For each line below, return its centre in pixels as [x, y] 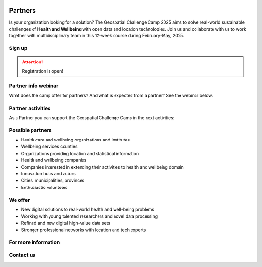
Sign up [18, 48]
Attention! [33, 62]
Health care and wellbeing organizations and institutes [75, 140]
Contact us [22, 255]
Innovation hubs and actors [49, 174]
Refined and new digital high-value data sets [66, 223]
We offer [19, 200]
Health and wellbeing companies [54, 160]
